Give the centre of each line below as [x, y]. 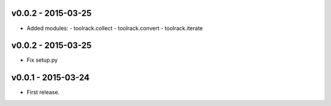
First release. [43, 93]
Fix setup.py [42, 60]
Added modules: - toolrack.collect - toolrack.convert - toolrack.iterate [115, 28]
